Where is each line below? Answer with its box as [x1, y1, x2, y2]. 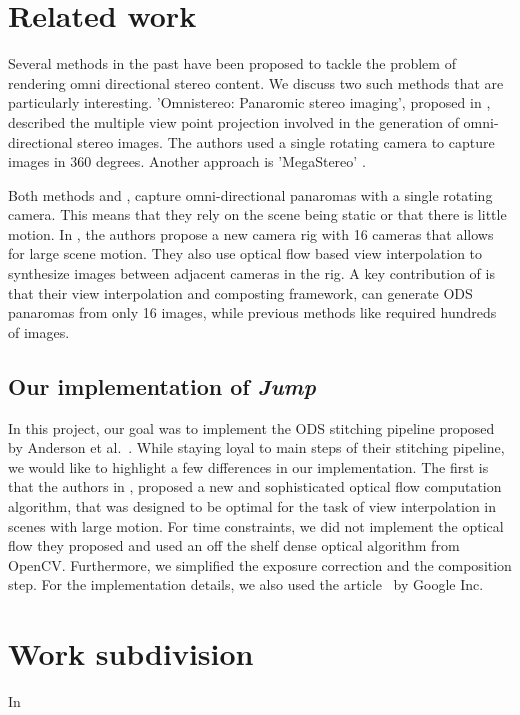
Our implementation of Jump [8, 370, 316, 401]
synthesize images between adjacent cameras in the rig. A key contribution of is [8, 263, 495, 284]
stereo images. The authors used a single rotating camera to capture [77, 131, 495, 152]
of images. [8, 321, 70, 342]
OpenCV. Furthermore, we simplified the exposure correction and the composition [8, 554, 512, 575]
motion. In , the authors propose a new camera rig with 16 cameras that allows [8, 223, 494, 244]
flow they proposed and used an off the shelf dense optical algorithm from [8, 535, 460, 556]
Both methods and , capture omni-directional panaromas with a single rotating [8, 184, 493, 205]
